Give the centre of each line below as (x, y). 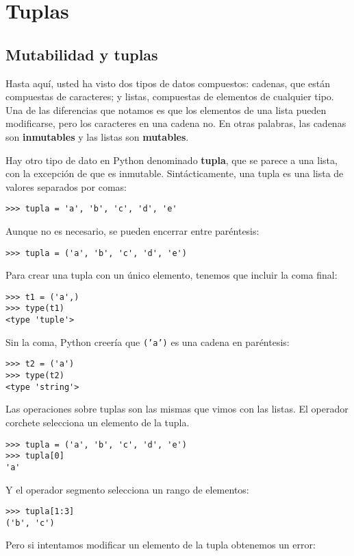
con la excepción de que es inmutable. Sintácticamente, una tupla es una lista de (175, 173)
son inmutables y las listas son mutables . (97, 136)
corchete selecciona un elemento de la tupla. (98, 422)
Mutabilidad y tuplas (82, 54)
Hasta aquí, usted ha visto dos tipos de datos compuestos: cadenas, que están (168, 83)
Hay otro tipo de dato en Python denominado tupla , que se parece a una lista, (172, 160)
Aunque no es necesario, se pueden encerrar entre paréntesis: (132, 230)
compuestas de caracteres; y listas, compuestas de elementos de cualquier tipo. (170, 96)
